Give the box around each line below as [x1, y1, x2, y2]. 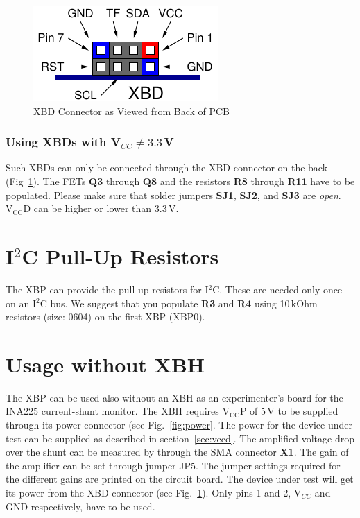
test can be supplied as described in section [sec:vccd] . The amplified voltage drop [6, 431, 354, 445]
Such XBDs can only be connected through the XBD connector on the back [6, 160, 328, 175]
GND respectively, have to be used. [6, 499, 155, 513]
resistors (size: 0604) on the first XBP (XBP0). [6, 309, 205, 324]
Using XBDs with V [6, 133, 121, 150]
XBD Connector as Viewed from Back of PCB [33, 103, 230, 118]
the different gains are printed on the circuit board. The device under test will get [6, 472, 354, 486]
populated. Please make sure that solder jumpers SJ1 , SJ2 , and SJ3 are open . [6, 187, 341, 202]
